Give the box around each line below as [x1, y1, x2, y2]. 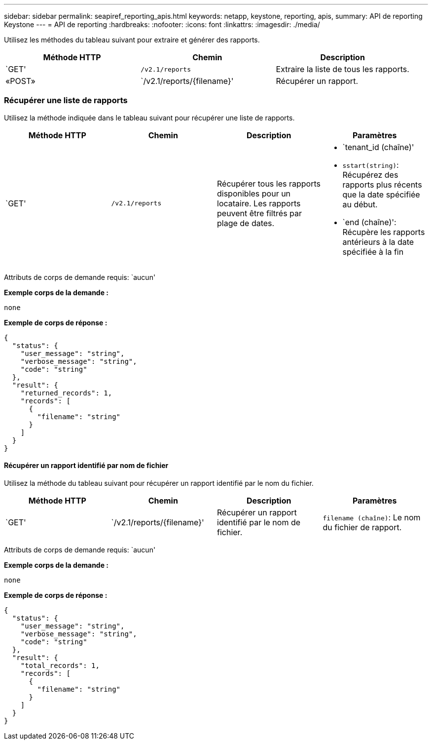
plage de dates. [217, 218, 275, 228]
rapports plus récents [342, 179, 422, 190]
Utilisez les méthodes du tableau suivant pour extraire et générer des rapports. [4, 36, 260, 44]
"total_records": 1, [20, 661, 100, 669]
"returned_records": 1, [20, 389, 112, 397]
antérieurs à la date [342, 236, 414, 247]
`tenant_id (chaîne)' [342, 142, 414, 152]
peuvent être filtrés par [217, 208, 302, 218]
